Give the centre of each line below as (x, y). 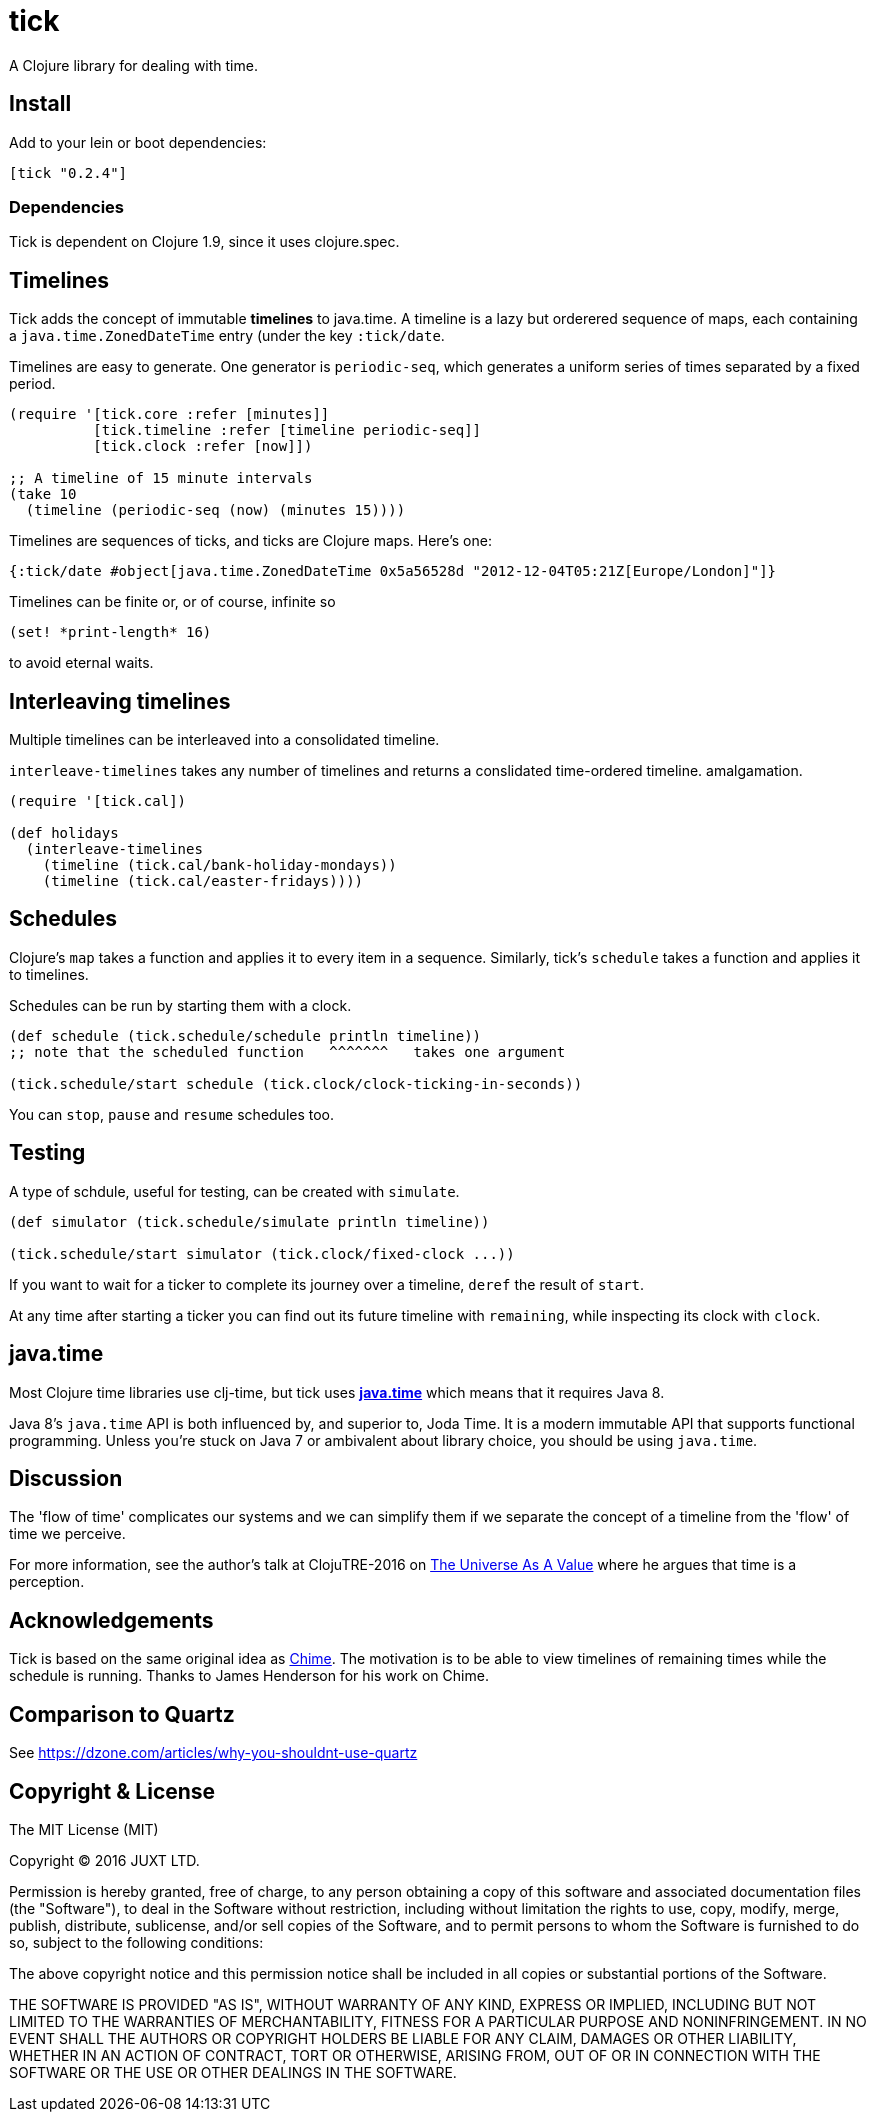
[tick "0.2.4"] (68, 172)
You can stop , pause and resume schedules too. (172, 1114)
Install (40, 104)
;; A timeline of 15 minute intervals (161, 478)
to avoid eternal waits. (81, 663)
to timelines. (49, 974)
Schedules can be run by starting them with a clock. (180, 1005)
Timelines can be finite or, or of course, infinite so (172, 602)
